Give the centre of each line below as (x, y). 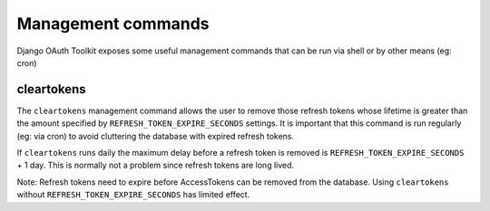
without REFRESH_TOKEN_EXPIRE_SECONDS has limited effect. (133, 195)
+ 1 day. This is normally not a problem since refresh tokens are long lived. (156, 165)
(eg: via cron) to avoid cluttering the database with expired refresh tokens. (156, 136)
